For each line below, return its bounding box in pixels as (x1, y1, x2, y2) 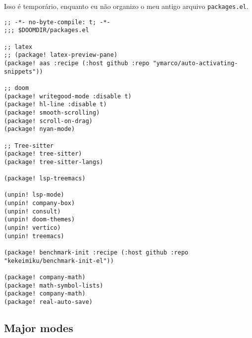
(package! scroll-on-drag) (4, 117, 93, 125)
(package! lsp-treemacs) (4, 175, 86, 182)
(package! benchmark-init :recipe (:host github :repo (4, 249, 189, 256)
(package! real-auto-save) (4, 298, 93, 305)
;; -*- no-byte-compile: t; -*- (4, 18, 110, 26)
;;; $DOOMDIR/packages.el (4, 27, 89, 34)
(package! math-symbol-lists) (4, 282, 103, 289)
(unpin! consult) (4, 208, 61, 215)
